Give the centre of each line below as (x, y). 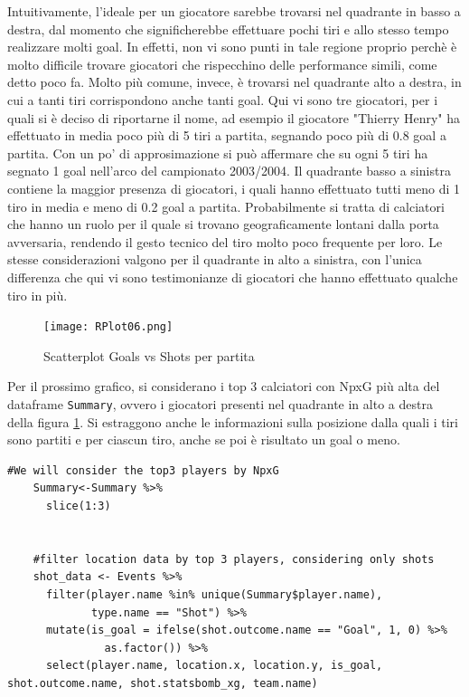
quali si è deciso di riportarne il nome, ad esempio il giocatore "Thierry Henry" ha (234, 117)
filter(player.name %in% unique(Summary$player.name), (214, 594)
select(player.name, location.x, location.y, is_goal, (214, 666)
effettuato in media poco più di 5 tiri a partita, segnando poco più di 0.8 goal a (227, 135)
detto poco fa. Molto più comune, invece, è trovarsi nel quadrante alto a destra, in (234, 82)
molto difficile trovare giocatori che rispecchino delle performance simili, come (222, 64)
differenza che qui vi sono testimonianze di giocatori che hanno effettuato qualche (233, 277)
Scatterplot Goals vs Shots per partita (149, 355)
